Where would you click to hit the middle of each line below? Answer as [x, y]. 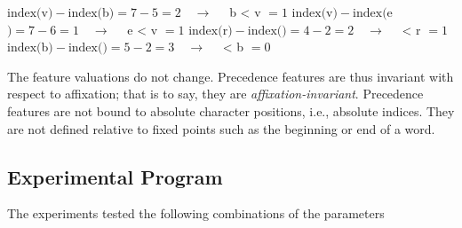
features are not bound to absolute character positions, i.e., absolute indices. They [231, 110]
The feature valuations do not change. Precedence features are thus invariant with [231, 76]
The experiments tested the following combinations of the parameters [196, 213]
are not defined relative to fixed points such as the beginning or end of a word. [221, 128]
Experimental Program [115, 176]
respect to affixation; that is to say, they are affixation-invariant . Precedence [215, 94]
